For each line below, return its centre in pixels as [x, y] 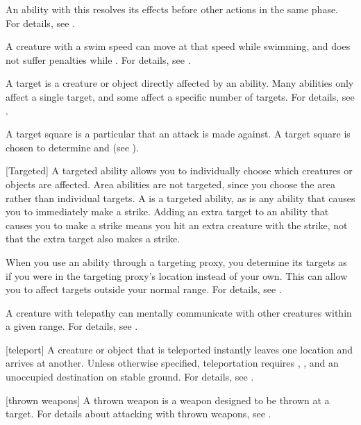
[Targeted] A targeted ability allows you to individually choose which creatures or [179, 170]
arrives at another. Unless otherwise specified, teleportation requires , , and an [172, 363]
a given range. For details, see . [72, 326]
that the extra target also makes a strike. [93, 239]
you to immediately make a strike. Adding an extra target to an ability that [167, 211]
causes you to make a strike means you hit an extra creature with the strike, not [177, 225]
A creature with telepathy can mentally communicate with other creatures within [179, 312]
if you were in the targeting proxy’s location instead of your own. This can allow [177, 275]
